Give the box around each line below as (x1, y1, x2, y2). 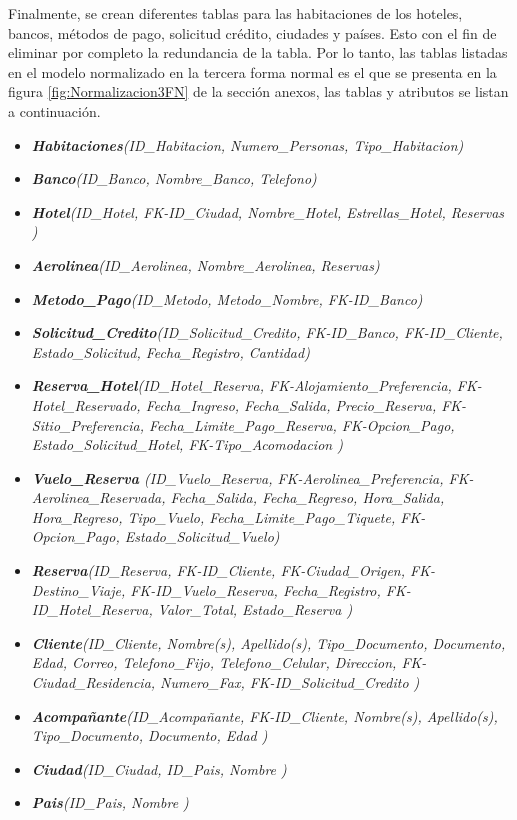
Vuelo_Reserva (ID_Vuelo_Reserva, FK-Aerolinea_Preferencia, (31, 467, 444, 488)
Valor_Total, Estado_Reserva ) (157, 599, 353, 620)
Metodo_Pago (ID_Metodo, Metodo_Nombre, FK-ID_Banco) (31, 288, 423, 309)
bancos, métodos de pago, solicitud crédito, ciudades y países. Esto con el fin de (8, 22, 497, 43)
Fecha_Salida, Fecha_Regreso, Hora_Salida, (170, 487, 445, 508)
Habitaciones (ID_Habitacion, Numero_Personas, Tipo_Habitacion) (31, 134, 464, 155)
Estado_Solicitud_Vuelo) (124, 526, 280, 547)
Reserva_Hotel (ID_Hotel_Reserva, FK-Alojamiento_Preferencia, (31, 375, 452, 396)
